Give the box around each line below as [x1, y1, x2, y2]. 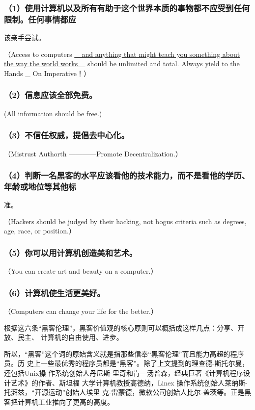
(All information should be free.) [4, 108, 102, 118]
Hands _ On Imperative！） [4, 68, 90, 78]
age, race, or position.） [4, 226, 76, 236]
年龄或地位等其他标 [4, 180, 77, 192]
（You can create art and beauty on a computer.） [4, 266, 158, 276]
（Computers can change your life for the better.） [4, 306, 158, 316]
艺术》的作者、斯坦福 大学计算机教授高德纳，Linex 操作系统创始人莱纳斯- [10, 377, 248, 387]
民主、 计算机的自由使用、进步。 [17, 332, 123, 342]
